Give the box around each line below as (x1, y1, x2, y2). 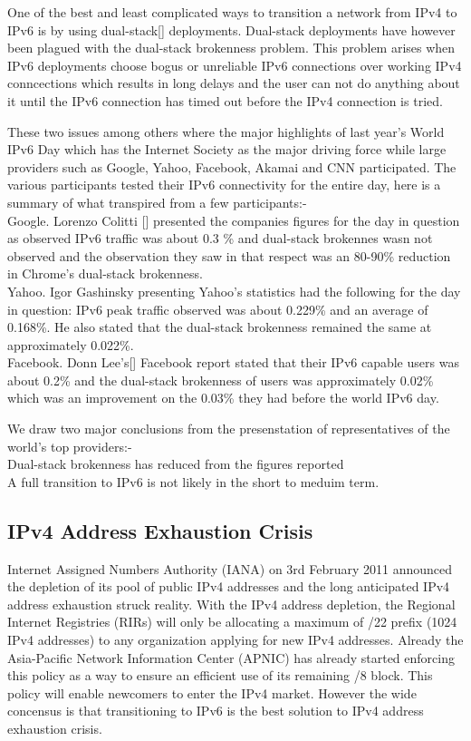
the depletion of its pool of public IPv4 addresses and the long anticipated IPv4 (7, 577, 450, 596)
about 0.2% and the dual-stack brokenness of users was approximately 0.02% (7, 370, 434, 389)
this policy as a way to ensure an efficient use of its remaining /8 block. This (7, 666, 433, 685)
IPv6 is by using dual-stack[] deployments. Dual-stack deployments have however (7, 20, 456, 39)
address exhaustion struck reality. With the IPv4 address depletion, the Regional (7, 594, 456, 613)
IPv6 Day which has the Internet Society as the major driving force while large (7, 140, 447, 159)
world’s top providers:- (7, 436, 132, 455)
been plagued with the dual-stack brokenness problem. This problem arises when (7, 38, 456, 57)
